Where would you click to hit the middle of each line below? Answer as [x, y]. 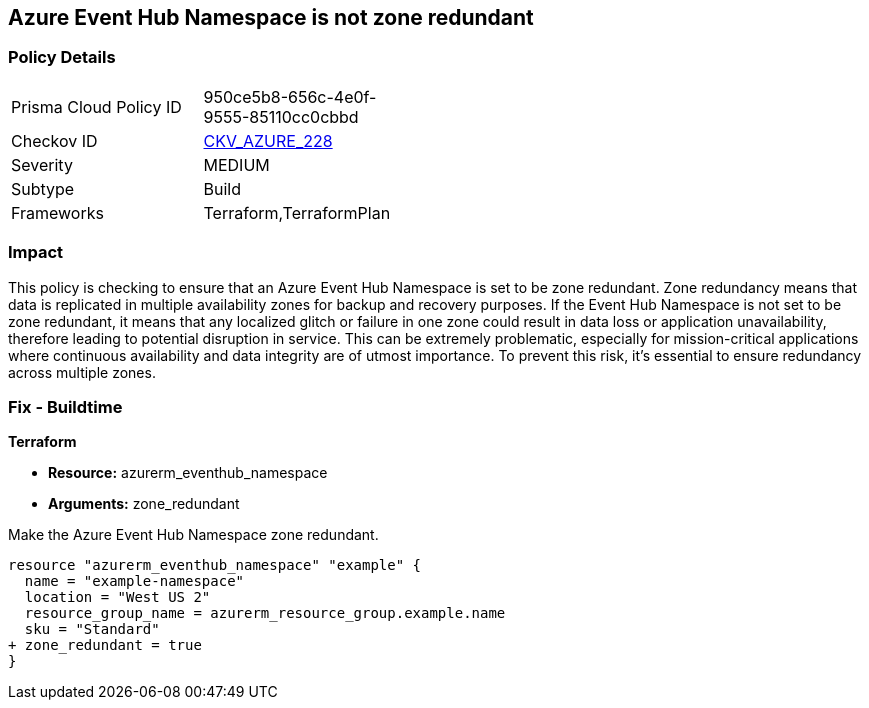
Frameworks [57, 212]
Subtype [43, 188]
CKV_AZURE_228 [268, 140]
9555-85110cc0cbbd [281, 116]
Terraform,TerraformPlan [297, 212]
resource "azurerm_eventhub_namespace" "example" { [215, 565]
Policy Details [62, 57]
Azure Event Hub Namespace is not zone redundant [271, 17]
